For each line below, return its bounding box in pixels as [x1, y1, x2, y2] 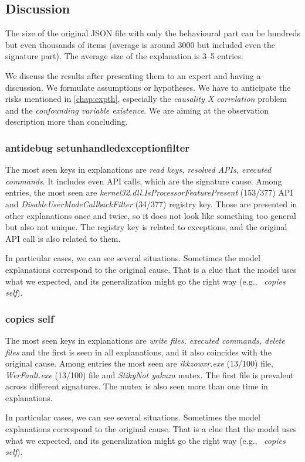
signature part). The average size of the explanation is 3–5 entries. [5, 50, 243, 62]
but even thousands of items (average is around [5, 38, 175, 50]
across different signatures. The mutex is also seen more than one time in [5, 380, 268, 392]
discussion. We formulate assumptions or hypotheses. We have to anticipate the [5, 81, 291, 93]
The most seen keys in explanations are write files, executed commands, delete [5, 334, 285, 346]
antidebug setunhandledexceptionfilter [5, 140, 190, 155]
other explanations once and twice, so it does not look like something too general [5, 209, 296, 221]
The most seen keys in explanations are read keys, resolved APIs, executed [5, 163, 272, 176]
